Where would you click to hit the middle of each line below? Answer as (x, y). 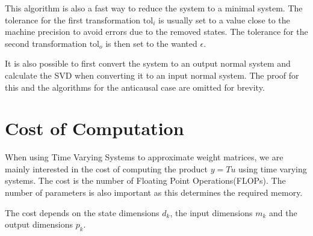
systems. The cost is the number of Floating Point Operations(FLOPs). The (145, 180)
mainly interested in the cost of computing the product (107, 168)
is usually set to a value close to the (224, 20)
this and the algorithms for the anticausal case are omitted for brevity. (135, 87)
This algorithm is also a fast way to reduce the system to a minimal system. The (154, 8)
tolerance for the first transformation (73, 20)
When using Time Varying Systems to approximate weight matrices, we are (144, 157)
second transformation (46, 43)
